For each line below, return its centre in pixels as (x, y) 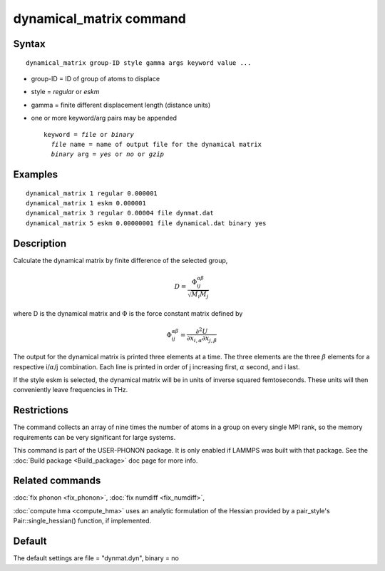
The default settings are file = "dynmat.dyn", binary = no (96, 558)
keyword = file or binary (89, 134)
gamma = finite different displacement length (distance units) (121, 105)
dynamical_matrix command (100, 19)
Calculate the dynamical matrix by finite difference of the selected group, (120, 260)
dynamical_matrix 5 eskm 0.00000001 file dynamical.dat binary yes (146, 223)
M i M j (200, 295)
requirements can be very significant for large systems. (94, 437)
